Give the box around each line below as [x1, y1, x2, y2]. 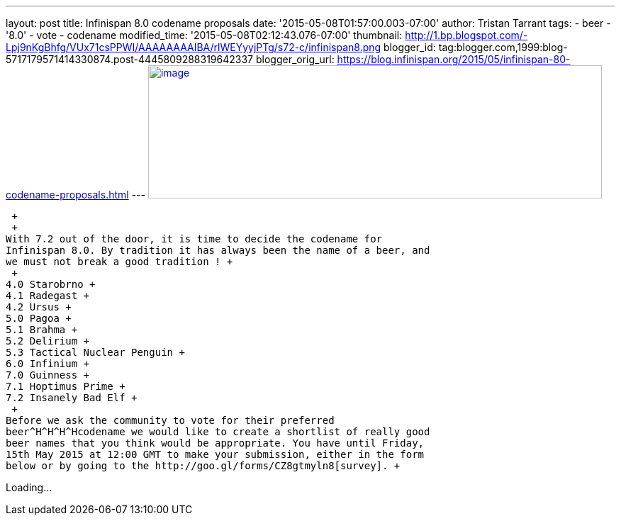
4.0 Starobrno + [6, 279, 96, 290]
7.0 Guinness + [6, 369, 90, 381]
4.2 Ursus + [6, 301, 72, 313]
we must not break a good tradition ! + [6, 256, 233, 267]
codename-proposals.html [6, 189, 129, 201]
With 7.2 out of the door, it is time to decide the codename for [6, 233, 383, 245]
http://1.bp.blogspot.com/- [405, 29, 528, 41]
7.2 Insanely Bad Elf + [6, 392, 138, 403]
